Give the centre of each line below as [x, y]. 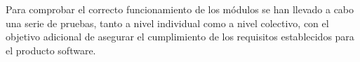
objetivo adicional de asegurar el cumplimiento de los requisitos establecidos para [180, 37]
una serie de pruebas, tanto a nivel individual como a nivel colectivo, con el [167, 23]
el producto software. [51, 50]
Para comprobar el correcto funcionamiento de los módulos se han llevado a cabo [180, 9]
